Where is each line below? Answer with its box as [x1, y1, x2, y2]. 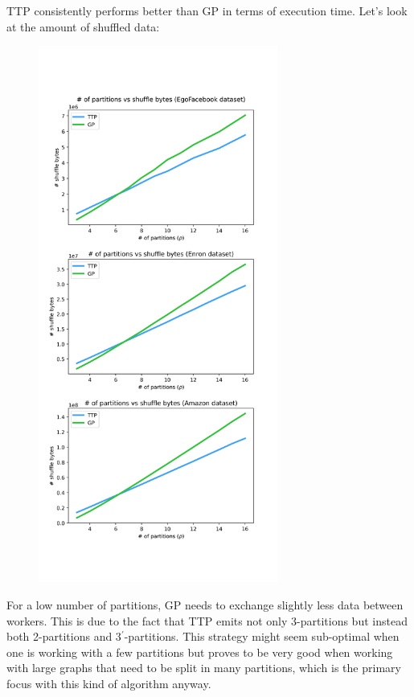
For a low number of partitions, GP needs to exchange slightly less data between [6, 597, 404, 613]
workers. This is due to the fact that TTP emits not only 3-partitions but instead [6, 612, 408, 629]
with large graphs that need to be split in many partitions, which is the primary [6, 659, 401, 676]
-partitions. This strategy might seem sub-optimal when [124, 628, 400, 645]
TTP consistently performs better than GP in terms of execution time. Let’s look [6, 2, 408, 18]
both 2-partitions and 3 [6, 628, 121, 645]
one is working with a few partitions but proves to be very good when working [6, 643, 393, 660]
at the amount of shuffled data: [6, 18, 160, 35]
